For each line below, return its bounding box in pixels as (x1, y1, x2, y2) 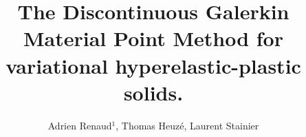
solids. (123, 78, 184, 106)
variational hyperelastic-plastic (6, 51, 301, 79)
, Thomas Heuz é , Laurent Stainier (116, 118, 259, 132)
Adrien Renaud (47, 118, 112, 132)
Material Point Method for (23, 24, 283, 52)
